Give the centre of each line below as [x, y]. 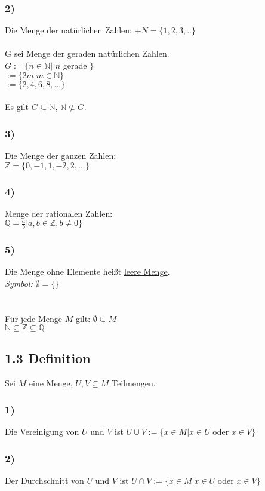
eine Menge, [51, 383]
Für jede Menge [33, 318]
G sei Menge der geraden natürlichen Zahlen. [87, 53]
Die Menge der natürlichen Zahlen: [69, 30]
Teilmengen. [134, 383]
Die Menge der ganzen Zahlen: [61, 155]
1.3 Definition [48, 357]
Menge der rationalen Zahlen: [59, 213]
